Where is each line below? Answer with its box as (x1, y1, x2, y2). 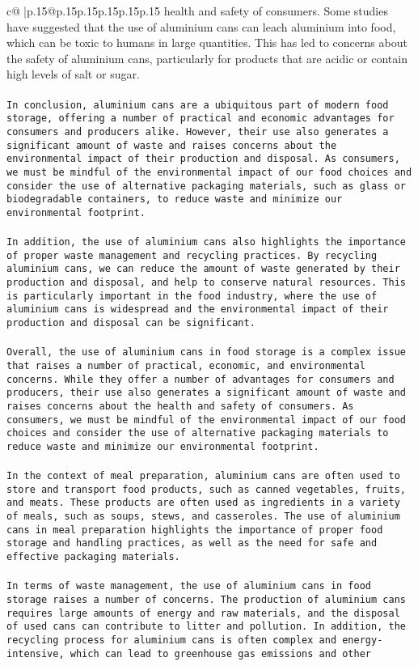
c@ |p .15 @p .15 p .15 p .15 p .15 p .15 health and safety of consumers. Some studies (6, 2, 388, 19)
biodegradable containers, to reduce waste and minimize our (6, 193, 343, 206)
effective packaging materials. (6, 551, 180, 563)
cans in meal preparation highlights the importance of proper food (6, 524, 383, 536)
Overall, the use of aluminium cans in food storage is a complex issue (6, 346, 406, 358)
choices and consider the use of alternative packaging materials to (6, 427, 389, 439)
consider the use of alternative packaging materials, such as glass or (6, 180, 406, 192)
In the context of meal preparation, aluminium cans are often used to (6, 470, 400, 482)
